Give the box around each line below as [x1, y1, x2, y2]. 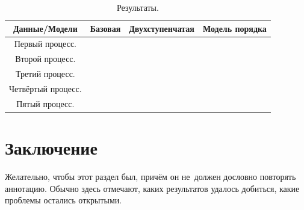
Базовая [90, 22, 121, 34]
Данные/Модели [13, 22, 78, 34]
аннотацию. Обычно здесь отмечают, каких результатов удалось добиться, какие [5, 182, 300, 194]
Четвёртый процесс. [9, 82, 82, 94]
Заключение [5, 135, 98, 160]
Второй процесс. [15, 52, 76, 65]
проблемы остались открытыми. [5, 194, 122, 206]
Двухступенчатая [129, 22, 194, 34]
